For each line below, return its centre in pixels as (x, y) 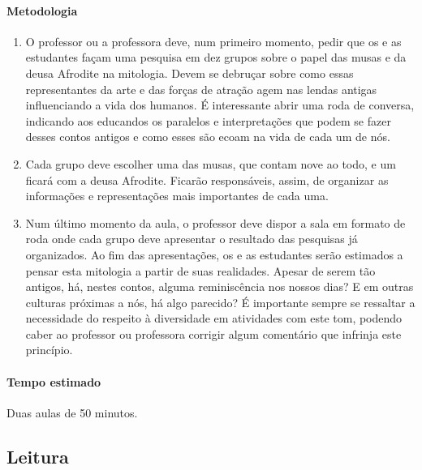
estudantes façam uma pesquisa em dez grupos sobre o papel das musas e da (216, 57)
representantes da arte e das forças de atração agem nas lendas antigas (201, 89)
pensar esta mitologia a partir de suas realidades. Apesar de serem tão (200, 270)
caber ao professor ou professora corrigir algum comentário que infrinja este (213, 333)
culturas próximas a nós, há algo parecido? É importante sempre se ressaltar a (220, 302)
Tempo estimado (54, 381)
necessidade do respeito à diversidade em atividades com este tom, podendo (214, 318)
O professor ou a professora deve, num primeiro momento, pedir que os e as (213, 41)
